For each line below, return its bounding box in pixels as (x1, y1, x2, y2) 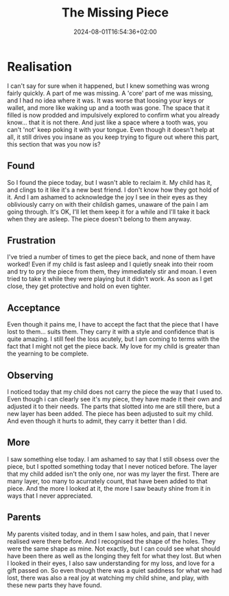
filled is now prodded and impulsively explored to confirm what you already (7, 111, 220, 119)
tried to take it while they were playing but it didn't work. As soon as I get (7, 275, 213, 283)
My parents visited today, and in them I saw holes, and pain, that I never (7, 529, 210, 538)
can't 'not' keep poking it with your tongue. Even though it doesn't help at (7, 125, 215, 133)
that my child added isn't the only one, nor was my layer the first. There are (7, 470, 219, 478)
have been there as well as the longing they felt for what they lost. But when (7, 551, 221, 560)
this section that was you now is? (7, 140, 101, 148)
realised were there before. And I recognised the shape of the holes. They (7, 537, 216, 545)
